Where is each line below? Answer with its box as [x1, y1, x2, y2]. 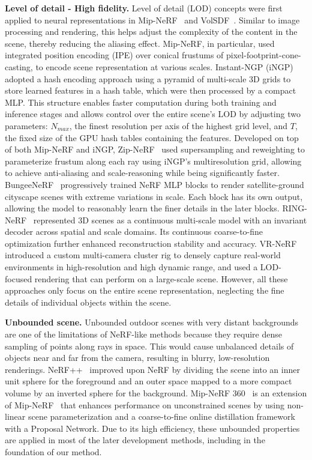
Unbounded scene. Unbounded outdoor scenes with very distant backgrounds [5, 316, 299, 328]
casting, [5, 60, 33, 73]
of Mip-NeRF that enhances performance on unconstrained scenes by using [5, 398, 285, 411]
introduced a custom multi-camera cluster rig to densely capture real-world [5, 249, 281, 261]
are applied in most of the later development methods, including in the [5, 434, 265, 446]
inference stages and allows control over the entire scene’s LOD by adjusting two [5, 107, 301, 120]
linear [5, 410, 26, 423]
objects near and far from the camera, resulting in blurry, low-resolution [5, 351, 270, 364]
